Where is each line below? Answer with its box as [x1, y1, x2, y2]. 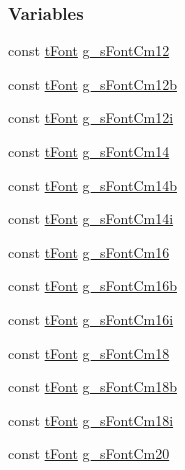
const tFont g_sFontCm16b [8, 275, 177, 296]
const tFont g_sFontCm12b [8, 73, 177, 94]
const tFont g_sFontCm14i [8, 208, 174, 229]
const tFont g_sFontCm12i [8, 107, 174, 128]
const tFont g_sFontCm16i [8, 308, 174, 329]
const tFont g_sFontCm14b [8, 174, 177, 195]
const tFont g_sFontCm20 [8, 443, 170, 464]
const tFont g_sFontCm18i [8, 409, 174, 430]
